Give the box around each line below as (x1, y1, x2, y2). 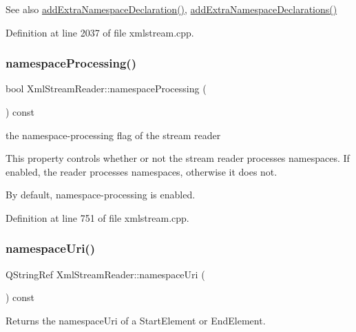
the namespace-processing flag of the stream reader (6, 127, 221, 142)
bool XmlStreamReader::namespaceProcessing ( (6, 81, 207, 96)
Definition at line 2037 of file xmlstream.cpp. (6, 25, 194, 39)
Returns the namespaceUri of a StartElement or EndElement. (6, 313, 266, 327)
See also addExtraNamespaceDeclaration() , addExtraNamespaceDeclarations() (6, 2, 337, 16)
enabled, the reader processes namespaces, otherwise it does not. (6, 164, 278, 178)
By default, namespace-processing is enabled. (6, 187, 196, 202)
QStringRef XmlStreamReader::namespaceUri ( (6, 267, 205, 281)
